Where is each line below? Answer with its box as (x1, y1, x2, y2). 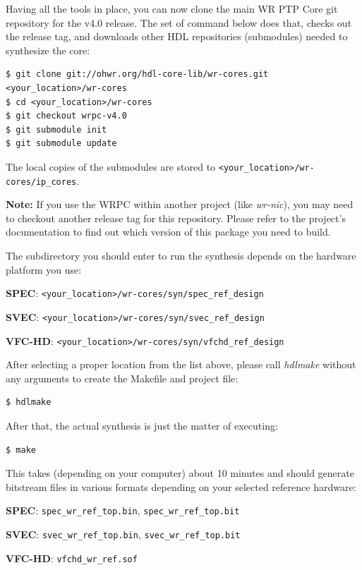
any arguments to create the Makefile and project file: (6, 370, 239, 385)
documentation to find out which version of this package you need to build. (6, 224, 331, 239)
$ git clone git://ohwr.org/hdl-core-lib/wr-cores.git (6, 69, 269, 80)
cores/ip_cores (6, 176, 77, 187)
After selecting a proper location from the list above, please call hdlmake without (6, 357, 356, 372)
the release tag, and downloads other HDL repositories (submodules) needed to (6, 29, 348, 44)
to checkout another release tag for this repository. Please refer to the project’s (6, 210, 346, 225)
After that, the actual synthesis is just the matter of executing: (6, 418, 278, 432)
